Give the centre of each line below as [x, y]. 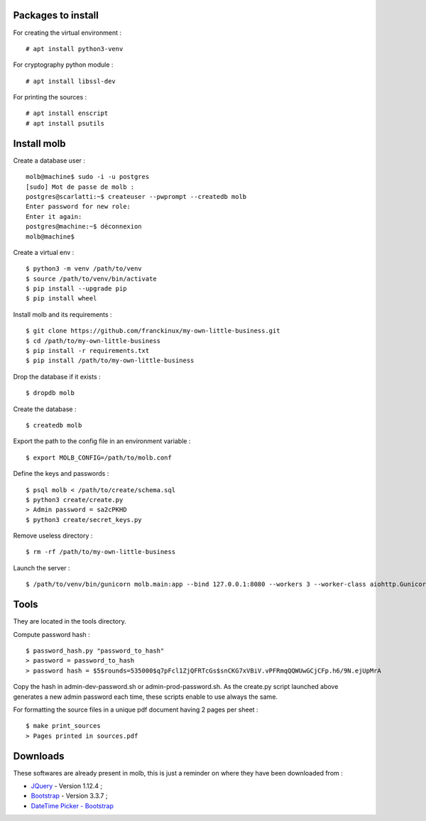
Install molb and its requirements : [63, 314]
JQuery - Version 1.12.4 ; [67, 785]
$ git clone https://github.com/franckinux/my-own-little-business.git [153, 331]
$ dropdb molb [50, 393]
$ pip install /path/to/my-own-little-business [110, 361]
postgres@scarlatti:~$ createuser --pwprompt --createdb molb [136, 196]
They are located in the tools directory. [70, 621]
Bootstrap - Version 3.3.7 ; [69, 796]
